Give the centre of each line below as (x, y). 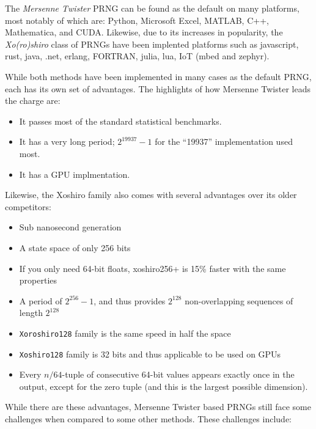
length (31, 313)
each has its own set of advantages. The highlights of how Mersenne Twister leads (158, 88)
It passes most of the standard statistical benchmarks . (120, 121)
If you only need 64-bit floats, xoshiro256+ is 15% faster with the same (152, 268)
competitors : (28, 206)
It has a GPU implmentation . (75, 174)
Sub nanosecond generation (70, 227)
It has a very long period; (67, 141)
